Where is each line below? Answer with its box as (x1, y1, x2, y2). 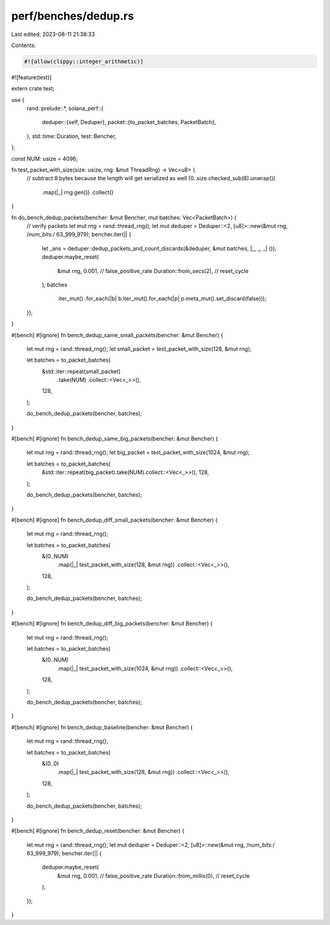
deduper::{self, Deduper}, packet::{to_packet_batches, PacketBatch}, (42, 119, 216, 126)
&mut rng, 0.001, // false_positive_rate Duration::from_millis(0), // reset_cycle (57, 872, 250, 879)
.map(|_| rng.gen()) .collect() (42, 188, 114, 196)
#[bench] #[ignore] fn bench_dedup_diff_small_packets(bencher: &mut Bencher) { (11, 516, 218, 524)
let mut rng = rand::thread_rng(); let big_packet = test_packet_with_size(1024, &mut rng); (26, 449, 250, 456)
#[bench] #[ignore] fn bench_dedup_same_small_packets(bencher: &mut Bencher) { (11, 331, 223, 338)
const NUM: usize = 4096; (11, 155, 78, 162)
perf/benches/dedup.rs (11, 9, 134, 23)
